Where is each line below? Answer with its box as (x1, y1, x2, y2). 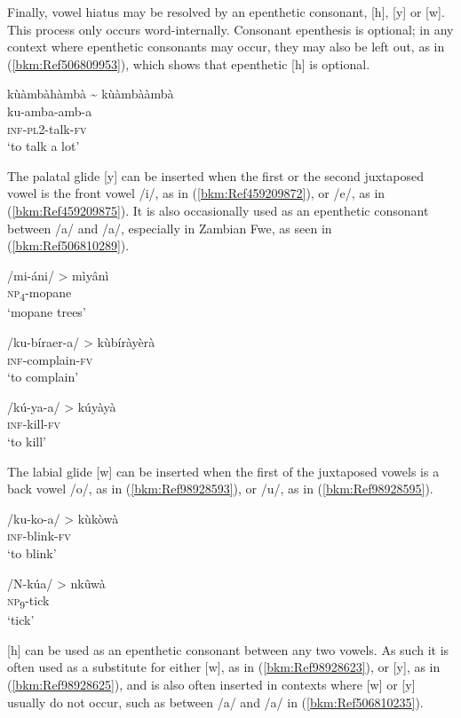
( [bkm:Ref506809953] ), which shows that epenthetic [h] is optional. (7, 54, 370, 73)
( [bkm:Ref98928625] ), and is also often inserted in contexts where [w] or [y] (7, 675, 416, 694)
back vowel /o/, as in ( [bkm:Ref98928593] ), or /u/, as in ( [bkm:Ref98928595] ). (7, 479, 433, 498)
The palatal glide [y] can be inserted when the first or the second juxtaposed (7, 166, 425, 185)
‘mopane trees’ (7, 303, 86, 321)
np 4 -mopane (7, 283, 72, 304)
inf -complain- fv (7, 350, 93, 368)
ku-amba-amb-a (7, 101, 92, 120)
